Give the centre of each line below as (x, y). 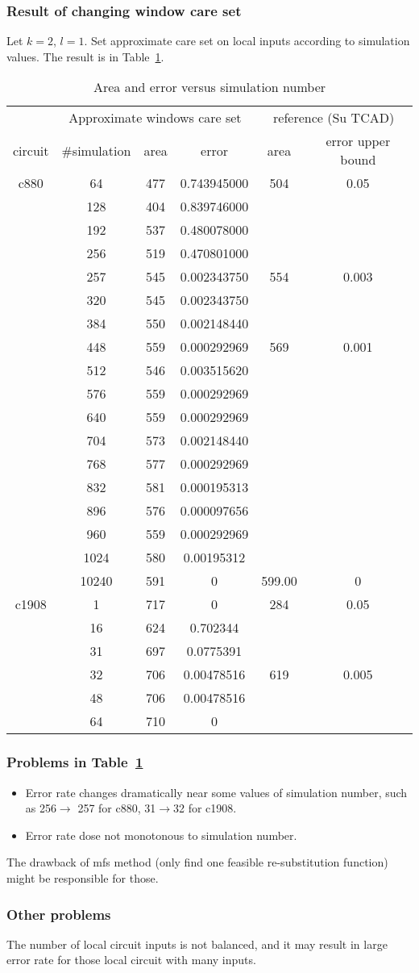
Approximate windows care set (155, 118)
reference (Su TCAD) (334, 118)
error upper (358, 141)
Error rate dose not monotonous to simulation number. (161, 835)
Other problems (59, 914)
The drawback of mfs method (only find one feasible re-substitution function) (197, 862)
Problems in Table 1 (75, 762)
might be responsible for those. (83, 878)
